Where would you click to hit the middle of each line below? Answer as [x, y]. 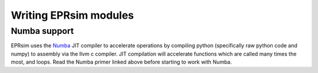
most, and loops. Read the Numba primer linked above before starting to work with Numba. [121, 62]
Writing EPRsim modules [72, 15]
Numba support [42, 31]
